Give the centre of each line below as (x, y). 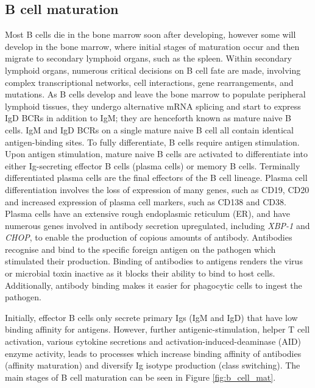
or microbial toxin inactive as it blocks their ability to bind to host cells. (140, 273)
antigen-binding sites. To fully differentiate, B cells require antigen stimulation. (152, 142)
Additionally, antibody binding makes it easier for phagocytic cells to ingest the (154, 285)
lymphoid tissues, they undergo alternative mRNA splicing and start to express (153, 106)
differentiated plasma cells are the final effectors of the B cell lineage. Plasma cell (156, 178)
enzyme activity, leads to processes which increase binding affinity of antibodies (153, 353)
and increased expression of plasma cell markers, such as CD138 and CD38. (146, 201)
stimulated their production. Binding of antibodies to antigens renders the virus (154, 261)
